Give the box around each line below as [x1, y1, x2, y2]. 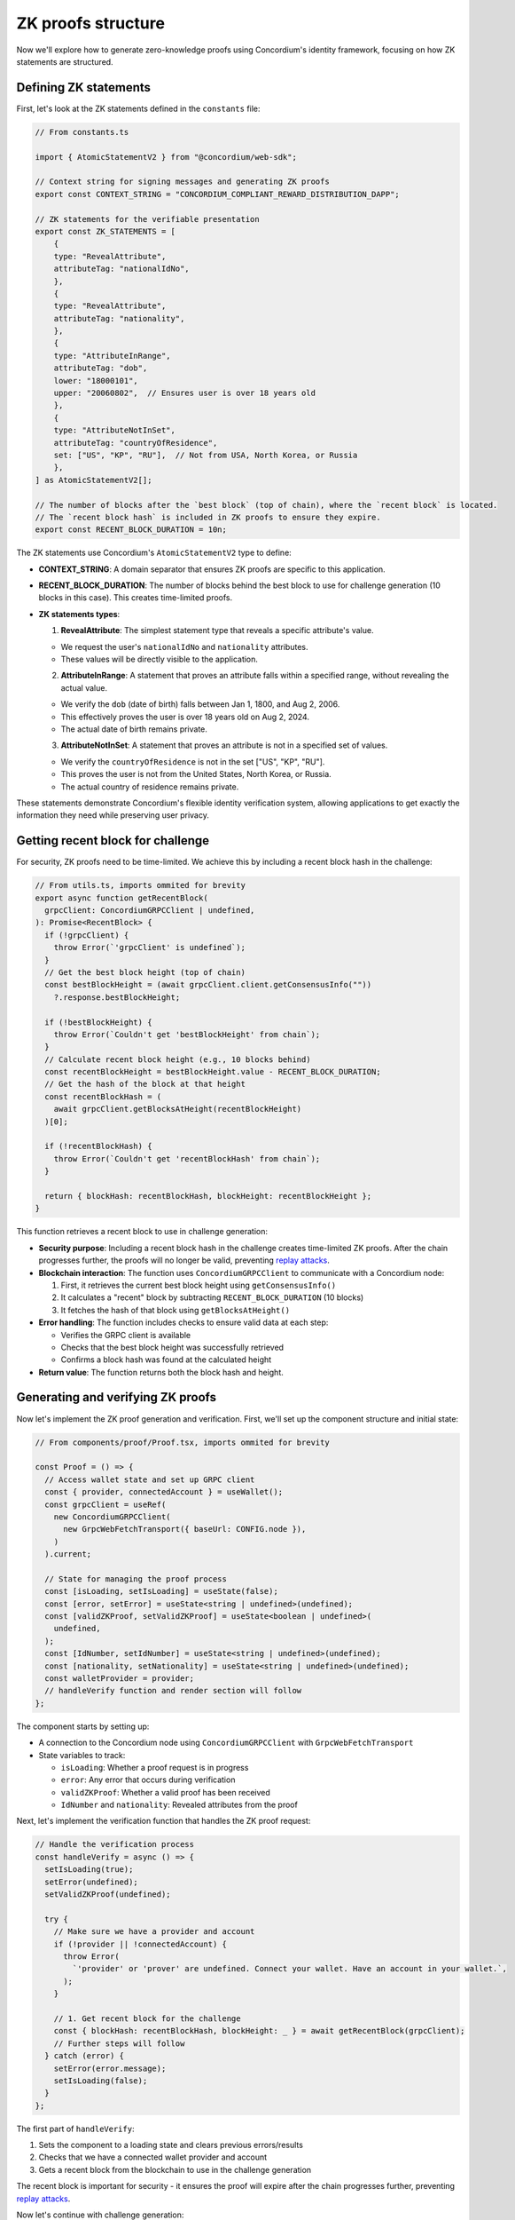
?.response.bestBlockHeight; [53, 992, 181, 1003]
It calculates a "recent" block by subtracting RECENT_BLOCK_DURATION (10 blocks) [60, 1292, 364, 1303]
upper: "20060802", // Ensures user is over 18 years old [53, 388, 316, 399]
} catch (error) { [44, 2051, 124, 2061]
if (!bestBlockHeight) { [44, 1017, 152, 1027]
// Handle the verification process [35, 1839, 195, 1850]
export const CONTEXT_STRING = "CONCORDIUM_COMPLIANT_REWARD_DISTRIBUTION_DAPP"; [35, 189, 401, 199]
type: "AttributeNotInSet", [53, 425, 176, 435]
